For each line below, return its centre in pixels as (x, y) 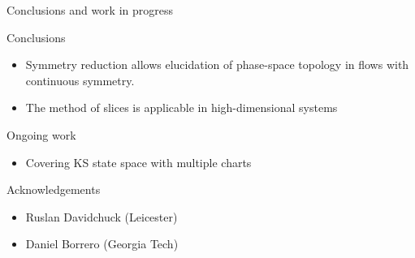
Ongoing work (41, 134)
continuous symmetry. (80, 80)
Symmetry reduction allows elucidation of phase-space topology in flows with (217, 64)
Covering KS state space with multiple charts (138, 162)
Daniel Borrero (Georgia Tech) (102, 244)
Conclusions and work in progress (90, 10)
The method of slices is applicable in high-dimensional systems (182, 107)
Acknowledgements (54, 189)
